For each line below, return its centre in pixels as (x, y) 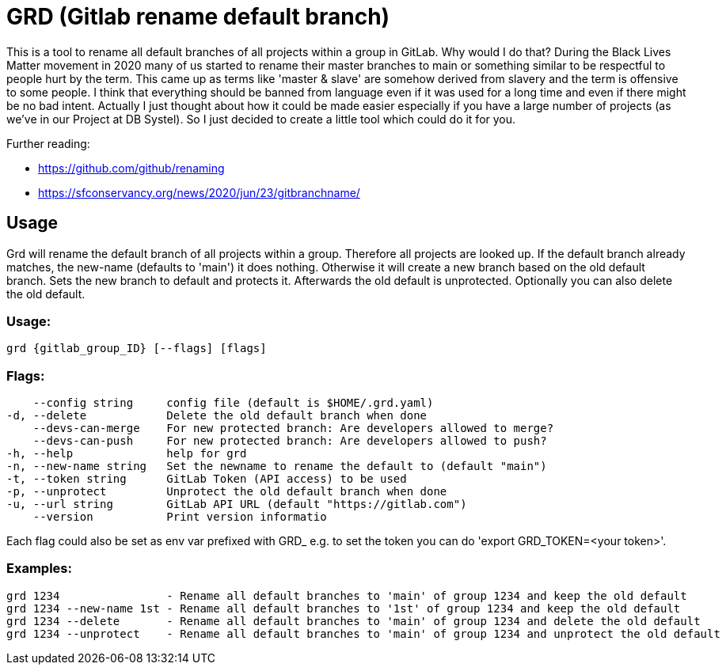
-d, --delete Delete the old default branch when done (217, 416)
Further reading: (48, 143)
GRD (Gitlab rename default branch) (198, 17)
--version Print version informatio (180, 517)
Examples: (39, 569)
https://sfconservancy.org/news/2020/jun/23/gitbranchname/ (199, 192)
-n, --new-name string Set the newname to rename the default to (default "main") (277, 466)
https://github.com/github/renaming (131, 168)
